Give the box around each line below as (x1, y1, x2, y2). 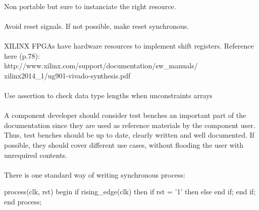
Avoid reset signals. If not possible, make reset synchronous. (4, 20, 189, 31)
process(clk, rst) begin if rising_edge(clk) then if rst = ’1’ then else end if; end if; (4, 186, 256, 197)
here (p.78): (4, 50, 40, 61)
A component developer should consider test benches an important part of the (4, 110, 246, 120)
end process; (4, 196, 42, 206)
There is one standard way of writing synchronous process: (4, 169, 185, 180)
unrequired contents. (4, 149, 68, 160)
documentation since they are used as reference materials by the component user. (4, 119, 255, 130)
